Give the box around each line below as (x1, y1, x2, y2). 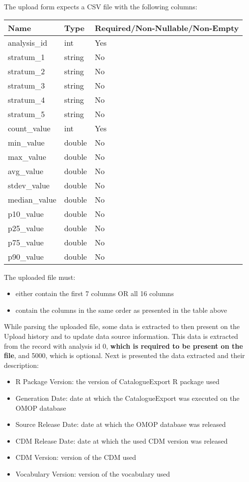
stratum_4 (8, 93, 45, 105)
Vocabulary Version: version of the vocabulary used (15, 468, 170, 479)
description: (4, 360, 39, 370)
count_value (8, 122, 51, 134)
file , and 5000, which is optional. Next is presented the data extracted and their (4, 350, 245, 361)
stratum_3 (8, 79, 45, 91)
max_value (8, 151, 46, 162)
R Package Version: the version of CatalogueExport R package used (15, 376, 220, 387)
